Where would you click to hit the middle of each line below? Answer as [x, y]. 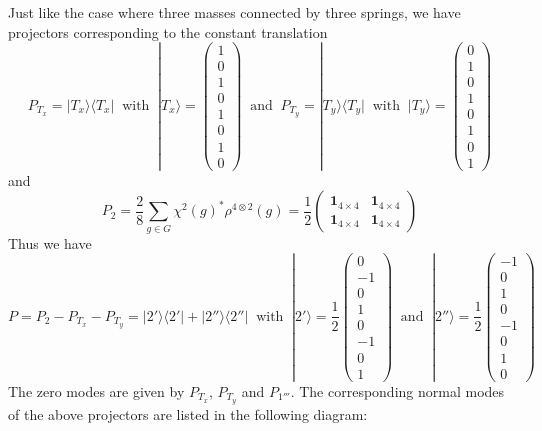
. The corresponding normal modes [397, 390]
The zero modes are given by [96, 390]
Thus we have [50, 242]
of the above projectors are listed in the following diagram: [188, 413]
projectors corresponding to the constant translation [168, 31]
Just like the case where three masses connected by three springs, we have [234, 12]
